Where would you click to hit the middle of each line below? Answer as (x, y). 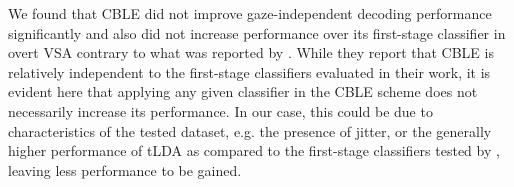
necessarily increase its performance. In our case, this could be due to (220, 110)
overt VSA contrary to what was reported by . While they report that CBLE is (251, 52)
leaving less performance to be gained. (125, 169)
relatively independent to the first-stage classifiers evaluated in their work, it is (249, 71)
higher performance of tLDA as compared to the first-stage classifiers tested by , (254, 150)
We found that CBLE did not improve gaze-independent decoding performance (250, 13)
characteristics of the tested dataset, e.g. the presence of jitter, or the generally (250, 130)
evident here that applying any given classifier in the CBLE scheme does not (243, 91)
